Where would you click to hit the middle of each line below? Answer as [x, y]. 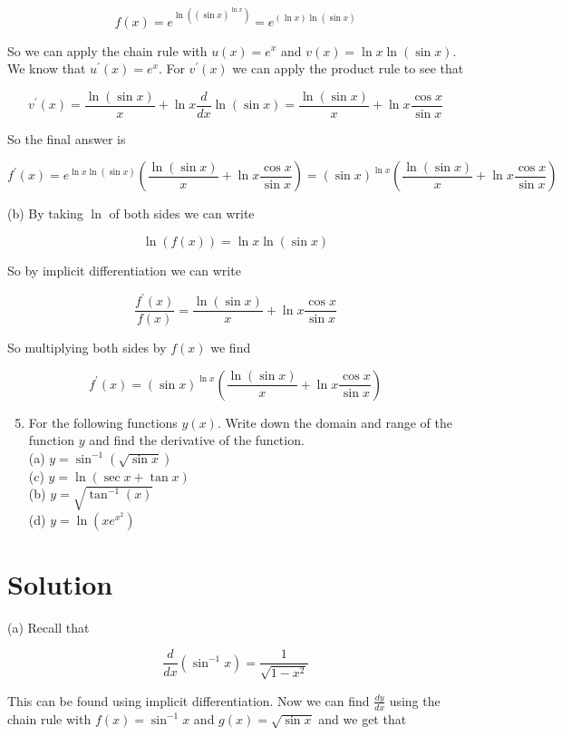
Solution [60, 583]
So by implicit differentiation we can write [124, 270]
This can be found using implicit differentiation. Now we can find [189, 700]
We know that [47, 68]
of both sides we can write [182, 213]
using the [415, 700]
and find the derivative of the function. [197, 440]
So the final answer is [67, 138]
